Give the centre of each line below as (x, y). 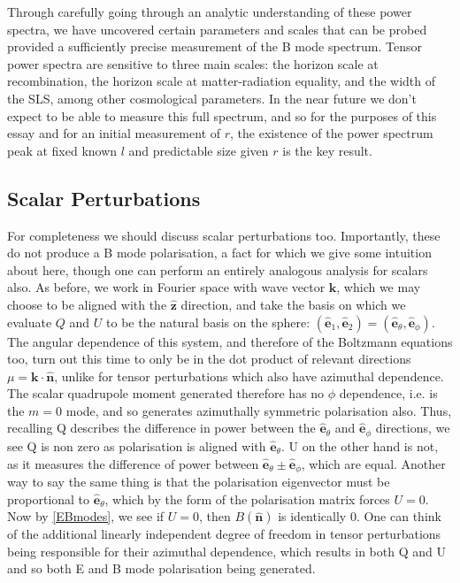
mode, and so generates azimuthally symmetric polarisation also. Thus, (259, 410)
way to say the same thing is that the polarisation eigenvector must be (199, 481)
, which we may (379, 287)
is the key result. (327, 150)
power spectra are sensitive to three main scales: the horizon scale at (193, 63)
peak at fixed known (62, 150)
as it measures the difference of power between (133, 463)
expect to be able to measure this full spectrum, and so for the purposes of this (222, 115)
